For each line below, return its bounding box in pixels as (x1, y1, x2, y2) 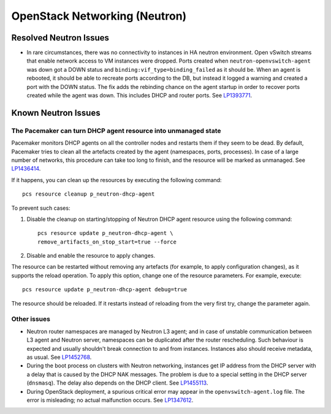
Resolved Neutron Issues (11, 33, 110, 43)
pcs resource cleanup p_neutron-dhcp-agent (22, 191, 155, 197)
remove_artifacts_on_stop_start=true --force (37, 238, 177, 245)
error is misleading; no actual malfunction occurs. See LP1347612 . (26, 396, 194, 404)
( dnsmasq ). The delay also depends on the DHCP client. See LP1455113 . (26, 379, 208, 386)
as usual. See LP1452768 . (26, 353, 92, 361)
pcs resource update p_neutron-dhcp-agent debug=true (22, 286, 187, 293)
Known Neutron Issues (11, 107, 101, 118)
